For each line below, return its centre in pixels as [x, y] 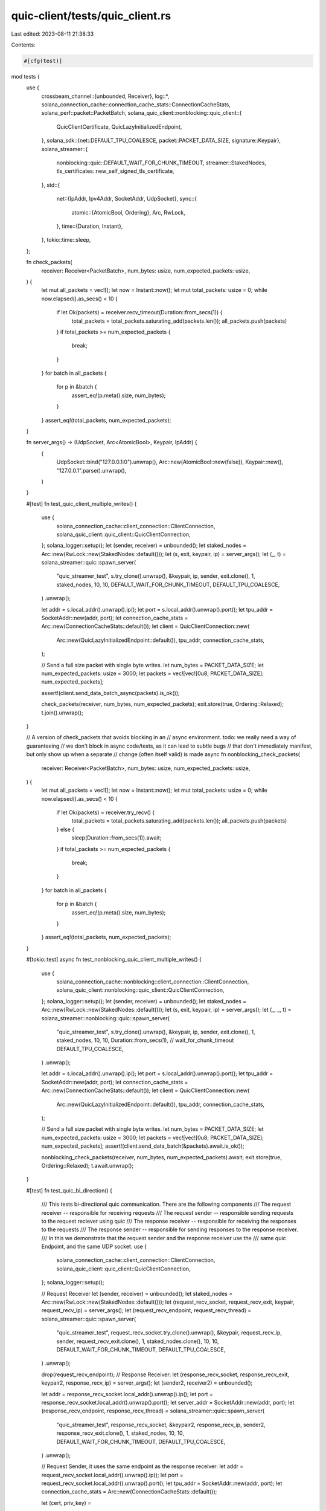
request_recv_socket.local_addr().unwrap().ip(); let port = [112, 1475]
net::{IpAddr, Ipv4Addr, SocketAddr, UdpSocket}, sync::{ [127, 199]
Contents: [23, 45]
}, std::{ [51, 185]
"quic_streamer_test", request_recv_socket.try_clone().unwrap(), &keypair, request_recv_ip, [169, 1333]
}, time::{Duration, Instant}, [90, 226]
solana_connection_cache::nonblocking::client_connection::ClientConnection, [153, 982]
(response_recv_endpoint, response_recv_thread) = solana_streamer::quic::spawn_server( [153, 1411]
